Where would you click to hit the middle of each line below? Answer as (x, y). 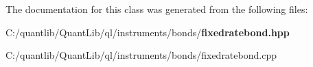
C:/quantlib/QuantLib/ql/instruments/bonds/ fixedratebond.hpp (148, 32)
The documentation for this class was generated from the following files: (157, 9)
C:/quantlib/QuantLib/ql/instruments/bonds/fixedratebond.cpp (141, 55)
